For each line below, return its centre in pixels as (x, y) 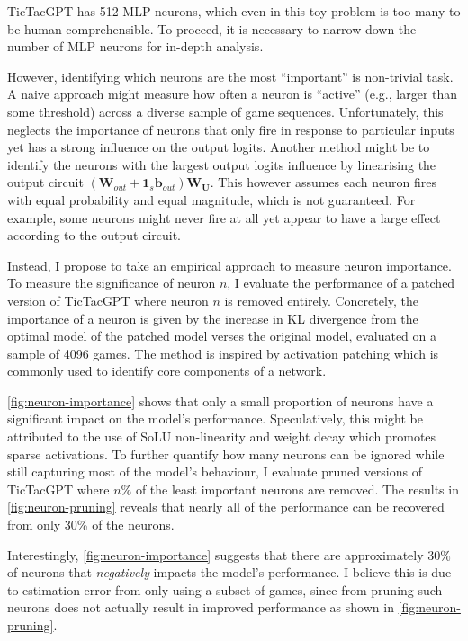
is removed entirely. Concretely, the (322, 300)
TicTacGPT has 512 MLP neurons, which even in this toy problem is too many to (234, 11)
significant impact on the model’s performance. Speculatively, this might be (215, 418)
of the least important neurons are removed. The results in (297, 489)
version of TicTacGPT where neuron (108, 300)
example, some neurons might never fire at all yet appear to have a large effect (224, 217)
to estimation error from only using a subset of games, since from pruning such (225, 589)
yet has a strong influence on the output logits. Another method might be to (219, 147)
